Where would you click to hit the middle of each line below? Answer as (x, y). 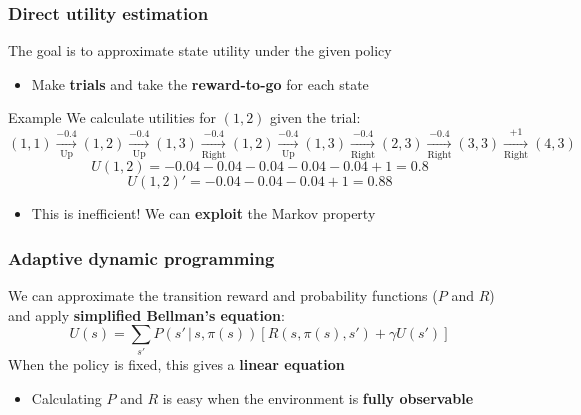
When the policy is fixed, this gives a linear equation (176, 364)
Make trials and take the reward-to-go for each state (200, 83)
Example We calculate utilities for (112, 117)
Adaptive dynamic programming (141, 257)
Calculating (66, 398)
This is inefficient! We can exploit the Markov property (203, 213)
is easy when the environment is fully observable (318, 398)
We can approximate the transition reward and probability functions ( (223, 294)
